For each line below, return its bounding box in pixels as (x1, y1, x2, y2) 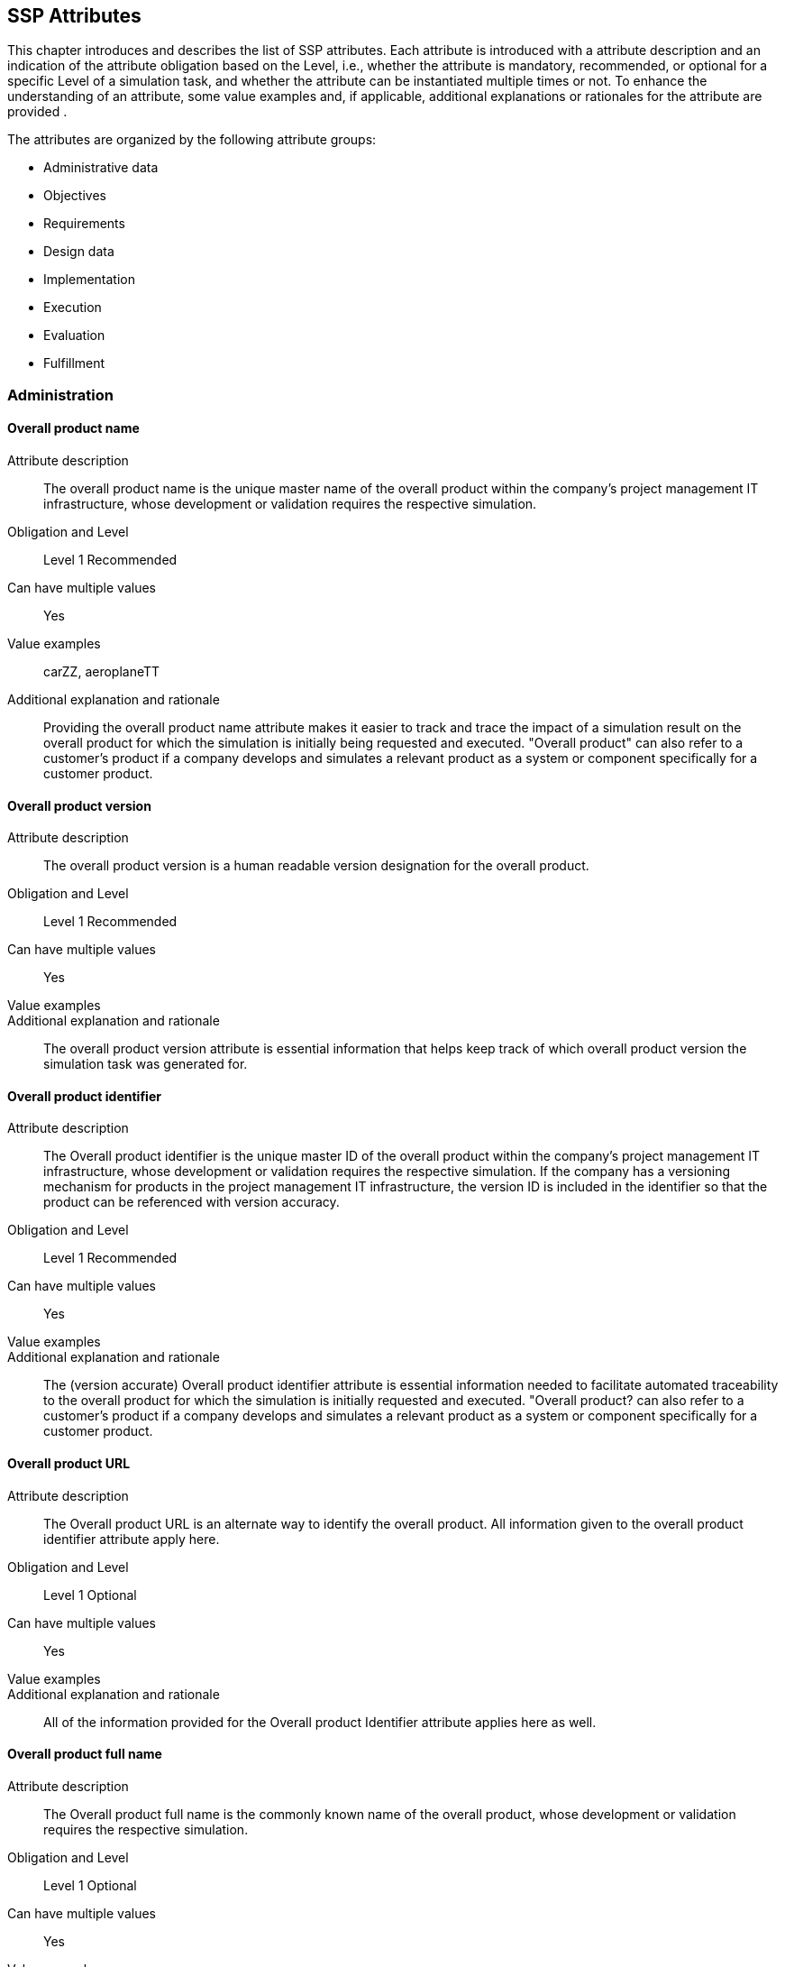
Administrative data (43, 160, 159, 176)
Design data (43, 244, 114, 260)
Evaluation (43, 327, 105, 344)
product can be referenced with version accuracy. (43, 1194, 340, 1210)
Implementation (43, 271, 135, 288)
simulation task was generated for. (43, 1056, 248, 1072)
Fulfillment (43, 355, 105, 372)
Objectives (43, 188, 106, 204)
